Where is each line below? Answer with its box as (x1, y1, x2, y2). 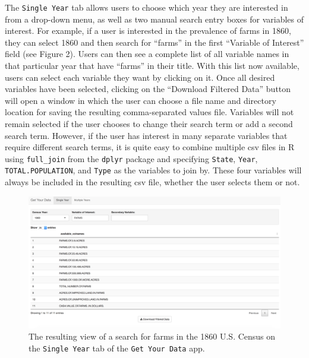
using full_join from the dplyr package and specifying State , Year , (5, 152, 258, 164)
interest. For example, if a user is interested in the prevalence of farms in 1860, (5, 24, 291, 37)
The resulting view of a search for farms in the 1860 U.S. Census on (29, 330, 276, 343)
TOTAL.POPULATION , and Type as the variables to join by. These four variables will (5, 164, 302, 176)
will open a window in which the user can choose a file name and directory (5, 94, 276, 106)
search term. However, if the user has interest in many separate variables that (5, 129, 288, 141)
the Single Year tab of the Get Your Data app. (29, 341, 205, 354)
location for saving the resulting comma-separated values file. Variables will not (5, 106, 294, 118)
